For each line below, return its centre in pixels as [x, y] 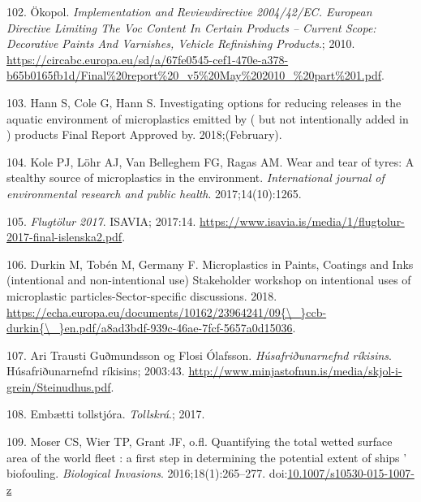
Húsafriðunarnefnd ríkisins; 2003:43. [96, 371]
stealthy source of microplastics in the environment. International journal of [195, 177]
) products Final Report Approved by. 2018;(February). [144, 134]
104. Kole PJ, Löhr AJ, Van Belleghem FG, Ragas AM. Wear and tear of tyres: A [210, 161]
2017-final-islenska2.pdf [64, 237]
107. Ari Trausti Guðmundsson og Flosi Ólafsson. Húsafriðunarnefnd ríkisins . [199, 355]
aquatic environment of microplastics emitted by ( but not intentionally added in [208, 118]
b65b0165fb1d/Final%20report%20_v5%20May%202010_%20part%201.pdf [194, 75]
